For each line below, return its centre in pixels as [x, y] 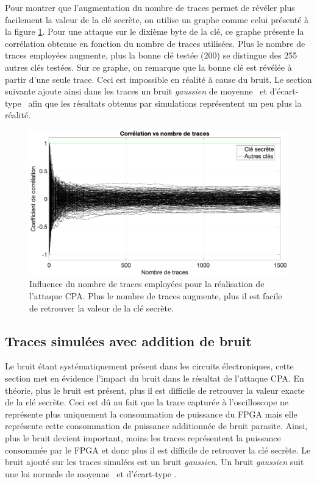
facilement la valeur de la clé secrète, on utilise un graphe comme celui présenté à [157, 19]
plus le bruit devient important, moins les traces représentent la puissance [143, 437]
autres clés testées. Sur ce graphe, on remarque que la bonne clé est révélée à [148, 67]
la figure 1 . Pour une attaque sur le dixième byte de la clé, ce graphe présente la [155, 31]
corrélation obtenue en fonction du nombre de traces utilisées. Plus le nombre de [155, 43]
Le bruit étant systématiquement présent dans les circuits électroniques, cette [149, 366]
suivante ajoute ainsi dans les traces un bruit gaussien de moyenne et [136, 91]
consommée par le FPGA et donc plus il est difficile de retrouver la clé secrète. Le [158, 450]
